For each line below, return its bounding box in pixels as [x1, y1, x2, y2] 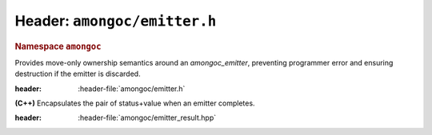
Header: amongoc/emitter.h [14, 12, 217, 30]
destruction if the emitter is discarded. [14, 69, 141, 79]
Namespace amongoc [14, 41, 102, 52]
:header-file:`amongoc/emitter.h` [78, 84, 186, 93]
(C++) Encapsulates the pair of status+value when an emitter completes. [14, 98, 255, 108]
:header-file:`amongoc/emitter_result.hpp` [78, 113, 217, 123]
